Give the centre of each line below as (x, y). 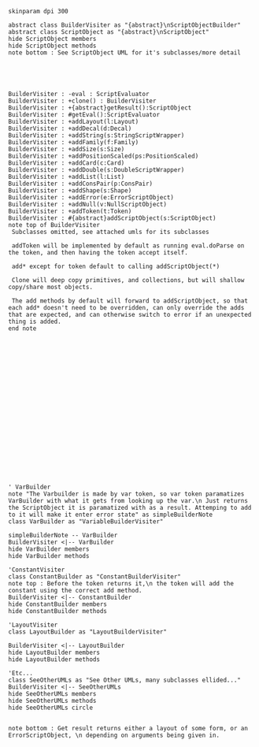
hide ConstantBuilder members (58, 604)
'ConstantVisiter (37, 570)
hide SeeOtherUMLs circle (50, 708)
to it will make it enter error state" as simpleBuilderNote (111, 515)
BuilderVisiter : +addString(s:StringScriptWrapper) (96, 136)
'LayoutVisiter (33, 625)
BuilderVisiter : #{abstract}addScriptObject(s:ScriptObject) (112, 218)
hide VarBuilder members (49, 549)
